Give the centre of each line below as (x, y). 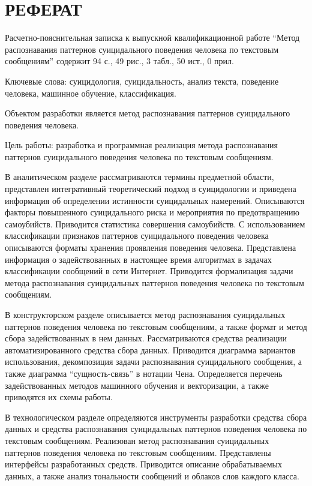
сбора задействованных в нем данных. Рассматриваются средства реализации (146, 338)
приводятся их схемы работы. (59, 397)
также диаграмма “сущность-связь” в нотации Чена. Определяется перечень (144, 373)
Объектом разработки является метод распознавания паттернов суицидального (148, 113)
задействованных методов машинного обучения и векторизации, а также (137, 385)
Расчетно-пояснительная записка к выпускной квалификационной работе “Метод (152, 37)
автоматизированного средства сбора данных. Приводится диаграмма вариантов (150, 349)
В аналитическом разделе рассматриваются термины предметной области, (139, 177)
